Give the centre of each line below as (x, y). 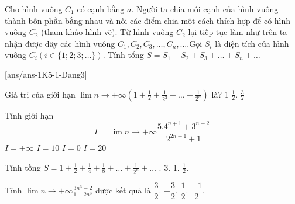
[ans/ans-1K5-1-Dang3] (46, 74)
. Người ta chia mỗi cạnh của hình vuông (205, 9)
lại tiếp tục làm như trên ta (238, 32)
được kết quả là (123, 190)
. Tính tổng (123, 55)
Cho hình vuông (34, 9)
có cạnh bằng (101, 9)
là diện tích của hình (252, 43)
